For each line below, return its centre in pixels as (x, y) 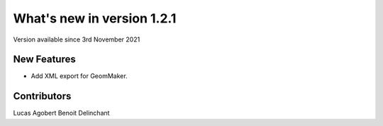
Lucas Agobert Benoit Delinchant (61, 113)
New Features (44, 59)
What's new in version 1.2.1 (95, 18)
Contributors (42, 96)
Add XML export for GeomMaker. (79, 76)
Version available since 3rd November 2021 (77, 39)
